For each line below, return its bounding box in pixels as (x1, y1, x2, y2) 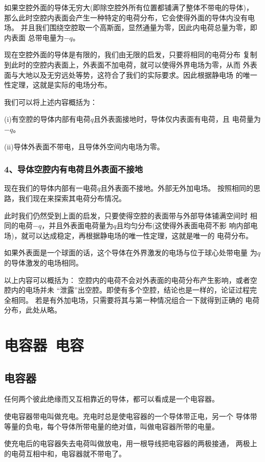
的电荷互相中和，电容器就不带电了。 (4, 448, 126, 458)
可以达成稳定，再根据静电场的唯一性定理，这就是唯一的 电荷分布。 (28, 230, 253, 240)
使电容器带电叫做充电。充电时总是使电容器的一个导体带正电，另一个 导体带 (4, 411, 257, 422)
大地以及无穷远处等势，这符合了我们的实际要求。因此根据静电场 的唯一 (18, 69, 257, 80)
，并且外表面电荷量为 (41, 220, 114, 231)
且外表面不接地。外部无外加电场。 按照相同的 (100, 183, 253, 193)
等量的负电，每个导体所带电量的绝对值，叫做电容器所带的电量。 (4, 421, 219, 431)
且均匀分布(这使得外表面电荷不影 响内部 (116, 220, 251, 231)
